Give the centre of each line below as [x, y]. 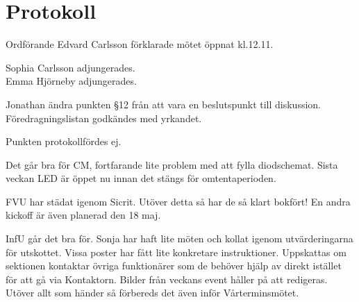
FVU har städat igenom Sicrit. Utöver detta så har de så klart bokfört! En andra [178, 201]
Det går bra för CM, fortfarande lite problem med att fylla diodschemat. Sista [172, 164]
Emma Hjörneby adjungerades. [71, 81]
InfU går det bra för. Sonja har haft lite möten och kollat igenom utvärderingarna [179, 238]
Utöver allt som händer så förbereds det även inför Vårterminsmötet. [152, 293]
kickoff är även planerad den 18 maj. [83, 215]
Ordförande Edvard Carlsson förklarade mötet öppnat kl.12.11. [140, 44]
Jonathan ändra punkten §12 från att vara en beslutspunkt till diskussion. [164, 104]
